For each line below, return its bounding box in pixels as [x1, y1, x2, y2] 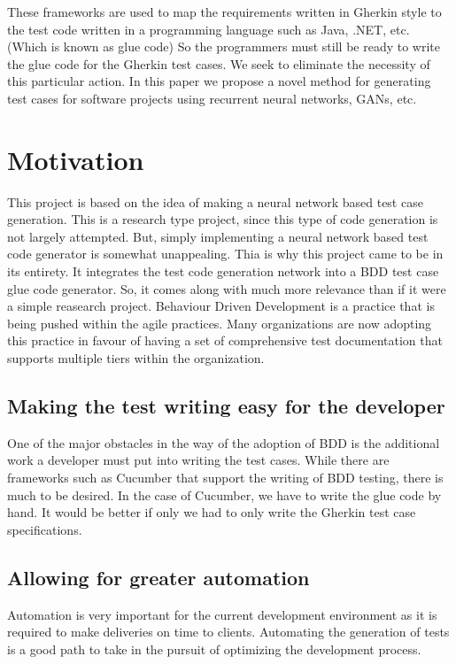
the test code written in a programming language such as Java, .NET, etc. [7, 19, 410, 38]
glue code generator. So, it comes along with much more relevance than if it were [7, 279, 446, 297]
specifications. [7, 520, 82, 538]
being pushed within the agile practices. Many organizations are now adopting [7, 313, 432, 332]
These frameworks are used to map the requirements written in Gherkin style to [7, 3, 442, 20]
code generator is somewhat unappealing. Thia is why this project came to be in [7, 244, 444, 263]
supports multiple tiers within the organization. [7, 349, 265, 367]
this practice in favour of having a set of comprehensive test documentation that [7, 331, 443, 350]
